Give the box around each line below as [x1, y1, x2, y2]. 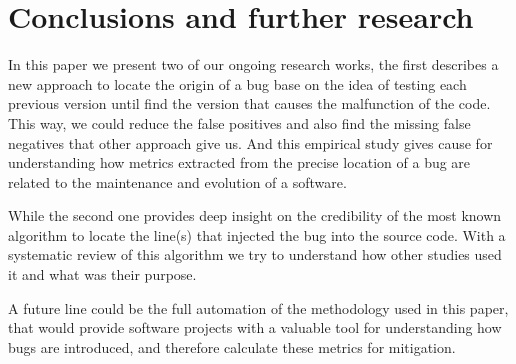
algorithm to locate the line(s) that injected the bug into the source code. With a [8, 224, 506, 245]
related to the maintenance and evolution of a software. [8, 171, 347, 192]
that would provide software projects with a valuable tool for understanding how [8, 317, 502, 338]
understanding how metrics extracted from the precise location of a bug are [8, 152, 471, 173]
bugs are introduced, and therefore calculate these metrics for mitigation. [8, 336, 456, 357]
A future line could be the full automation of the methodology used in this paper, [8, 297, 509, 318]
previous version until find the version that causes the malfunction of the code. [8, 93, 491, 114]
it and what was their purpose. [8, 264, 197, 285]
